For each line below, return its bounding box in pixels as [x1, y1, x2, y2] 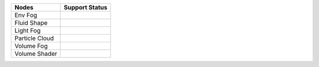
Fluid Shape [14, 19, 48, 26]
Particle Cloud [14, 34, 54, 42]
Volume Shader [14, 50, 57, 58]
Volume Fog [14, 42, 48, 50]
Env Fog [14, 11, 38, 19]
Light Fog [14, 26, 41, 35]
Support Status [64, 4, 108, 11]
